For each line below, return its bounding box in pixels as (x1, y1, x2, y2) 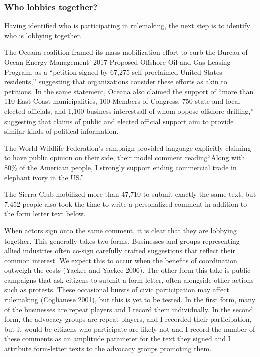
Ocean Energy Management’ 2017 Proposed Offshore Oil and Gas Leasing (4, 57, 231, 67)
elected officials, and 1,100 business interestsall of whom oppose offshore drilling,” (4, 105, 254, 116)
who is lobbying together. (4, 30, 82, 40)
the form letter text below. (4, 208, 86, 219)
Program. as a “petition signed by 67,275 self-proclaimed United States (4, 66, 222, 77)
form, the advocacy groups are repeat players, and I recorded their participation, (4, 314, 252, 324)
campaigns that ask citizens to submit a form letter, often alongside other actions (4, 274, 254, 285)
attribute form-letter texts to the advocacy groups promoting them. (4, 343, 212, 354)
